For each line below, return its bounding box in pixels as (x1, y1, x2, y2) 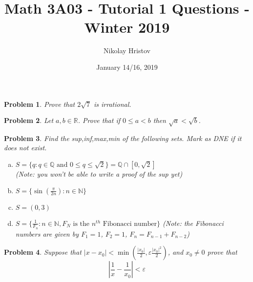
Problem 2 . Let (4, 115, 54, 125)
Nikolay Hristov (104, 45, 150, 56)
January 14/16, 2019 (96, 61, 158, 72)
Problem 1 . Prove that (4, 99, 75, 109)
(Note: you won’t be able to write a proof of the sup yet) (15, 169, 183, 179)
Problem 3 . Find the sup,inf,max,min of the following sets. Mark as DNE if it (4, 133, 242, 143)
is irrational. (94, 99, 131, 109)
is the (73, 220, 90, 227)
